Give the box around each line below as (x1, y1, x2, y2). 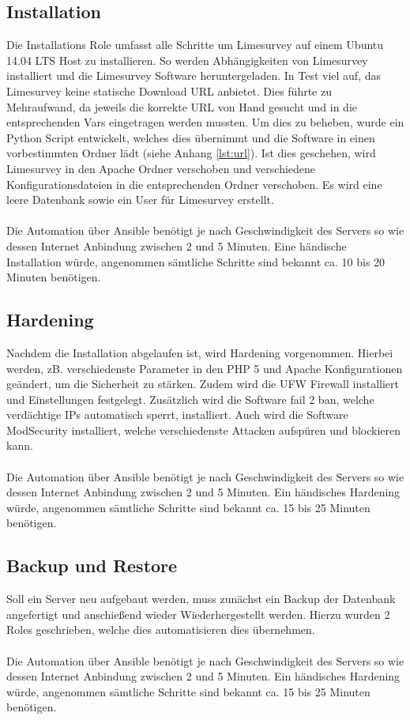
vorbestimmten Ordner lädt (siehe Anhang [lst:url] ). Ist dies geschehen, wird (6, 145, 376, 161)
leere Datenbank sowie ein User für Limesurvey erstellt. (6, 191, 274, 208)
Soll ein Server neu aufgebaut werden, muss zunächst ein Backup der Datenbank (6, 590, 396, 607)
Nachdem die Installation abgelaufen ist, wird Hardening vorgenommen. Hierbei (6, 344, 393, 360)
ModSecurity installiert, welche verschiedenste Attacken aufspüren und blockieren (6, 421, 401, 438)
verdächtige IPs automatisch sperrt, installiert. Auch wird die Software (6, 406, 348, 423)
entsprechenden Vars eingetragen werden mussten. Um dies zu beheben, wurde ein (6, 114, 404, 130)
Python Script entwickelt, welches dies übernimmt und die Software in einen (6, 129, 375, 145)
